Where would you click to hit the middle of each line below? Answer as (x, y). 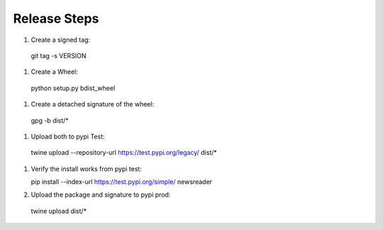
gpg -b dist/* (50, 120)
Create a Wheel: (54, 72)
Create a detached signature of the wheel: (93, 104)
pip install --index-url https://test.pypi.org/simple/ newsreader (122, 182)
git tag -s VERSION (59, 55)
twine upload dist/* (59, 211)
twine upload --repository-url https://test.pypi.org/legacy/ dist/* (124, 153)
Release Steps (56, 18)
